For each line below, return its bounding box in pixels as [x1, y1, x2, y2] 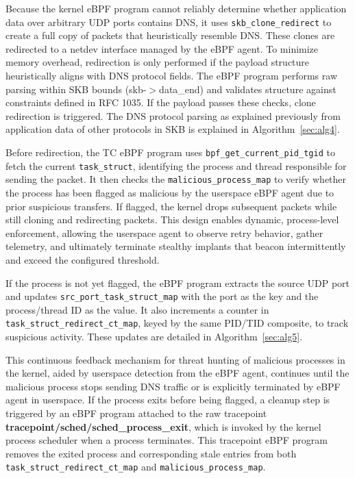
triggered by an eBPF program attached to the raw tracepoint [5, 406, 267, 420]
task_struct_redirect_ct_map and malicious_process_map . [5, 460, 266, 474]
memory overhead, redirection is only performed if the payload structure [5, 55, 310, 69]
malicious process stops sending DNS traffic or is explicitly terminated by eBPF [5, 379, 341, 393]
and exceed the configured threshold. [5, 252, 160, 266]
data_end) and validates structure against [159, 81, 336, 96]
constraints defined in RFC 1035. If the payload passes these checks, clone [5, 95, 316, 110]
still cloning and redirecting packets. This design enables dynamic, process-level [5, 212, 339, 227]
